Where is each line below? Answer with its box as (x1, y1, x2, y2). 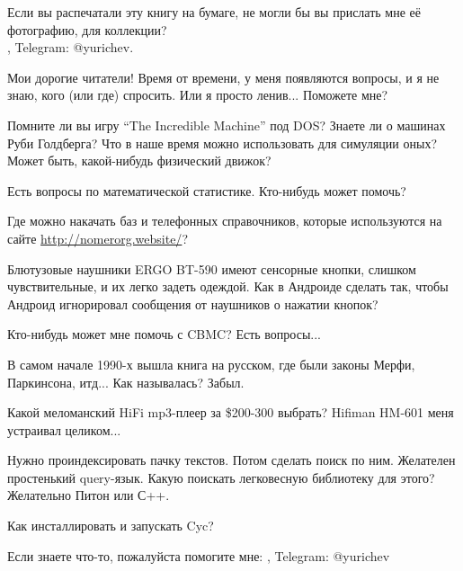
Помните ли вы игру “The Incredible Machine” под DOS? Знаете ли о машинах (7, 115, 446, 134)
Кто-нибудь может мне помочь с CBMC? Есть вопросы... (7, 325, 321, 343)
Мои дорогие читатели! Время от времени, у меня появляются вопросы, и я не (7, 67, 440, 86)
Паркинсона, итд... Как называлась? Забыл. (7, 372, 245, 391)
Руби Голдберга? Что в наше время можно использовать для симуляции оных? (7, 133, 438, 152)
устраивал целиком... (7, 420, 121, 439)
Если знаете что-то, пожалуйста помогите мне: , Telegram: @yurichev (7, 546, 390, 565)
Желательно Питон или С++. (7, 486, 170, 504)
